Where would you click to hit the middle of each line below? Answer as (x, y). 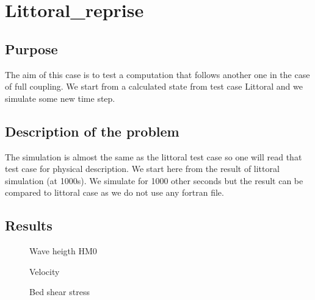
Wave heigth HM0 (63, 251)
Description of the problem (92, 131)
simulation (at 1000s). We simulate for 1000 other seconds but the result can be (154, 180)
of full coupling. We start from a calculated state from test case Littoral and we (154, 86)
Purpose (31, 48)
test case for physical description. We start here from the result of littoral (142, 169)
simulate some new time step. (60, 98)
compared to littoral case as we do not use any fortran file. (114, 192)
